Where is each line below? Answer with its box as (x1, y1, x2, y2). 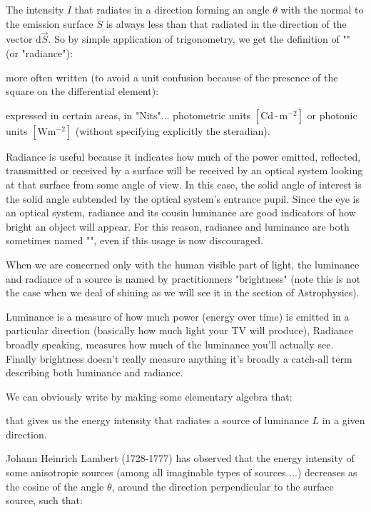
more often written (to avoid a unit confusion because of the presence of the (6, 69, 338, 84)
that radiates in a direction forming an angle (74, 2, 270, 16)
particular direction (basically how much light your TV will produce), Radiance (6, 323, 354, 338)
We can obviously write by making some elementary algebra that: (6, 388, 293, 403)
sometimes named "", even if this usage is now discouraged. (6, 233, 263, 248)
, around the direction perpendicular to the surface (111, 478, 334, 493)
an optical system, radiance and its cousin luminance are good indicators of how (6, 205, 356, 220)
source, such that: (6, 493, 83, 508)
